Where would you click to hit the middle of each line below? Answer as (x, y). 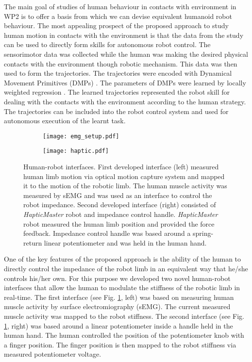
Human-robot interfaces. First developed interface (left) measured (121, 167)
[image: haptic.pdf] (76, 151)
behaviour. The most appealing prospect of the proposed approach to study (116, 25)
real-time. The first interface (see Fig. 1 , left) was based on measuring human (119, 297)
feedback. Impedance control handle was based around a (107, 233)
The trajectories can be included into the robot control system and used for (116, 111)
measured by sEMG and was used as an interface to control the (118, 195)
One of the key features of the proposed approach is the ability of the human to (123, 259)
